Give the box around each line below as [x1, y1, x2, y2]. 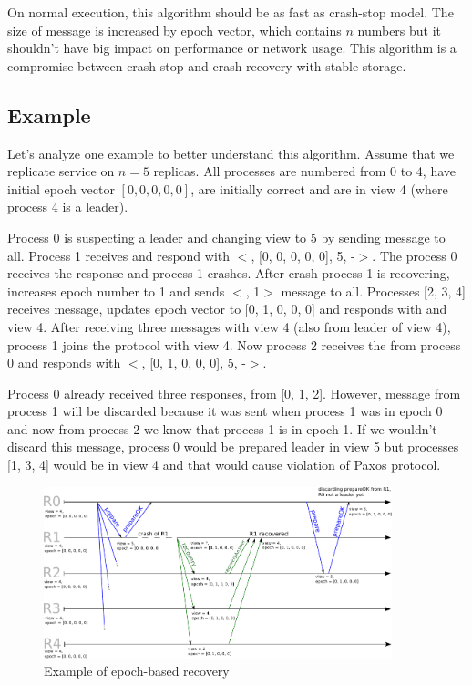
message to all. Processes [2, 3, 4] [281, 281, 466, 300]
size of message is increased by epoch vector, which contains [7, 20, 342, 39]
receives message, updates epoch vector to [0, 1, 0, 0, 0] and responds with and [7, 299, 447, 318]
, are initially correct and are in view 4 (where [190, 179, 448, 198]
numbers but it [357, 20, 442, 39]
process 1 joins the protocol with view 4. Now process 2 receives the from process [7, 335, 461, 354]
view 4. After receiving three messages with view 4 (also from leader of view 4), [7, 317, 451, 336]
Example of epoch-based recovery [44, 661, 230, 681]
